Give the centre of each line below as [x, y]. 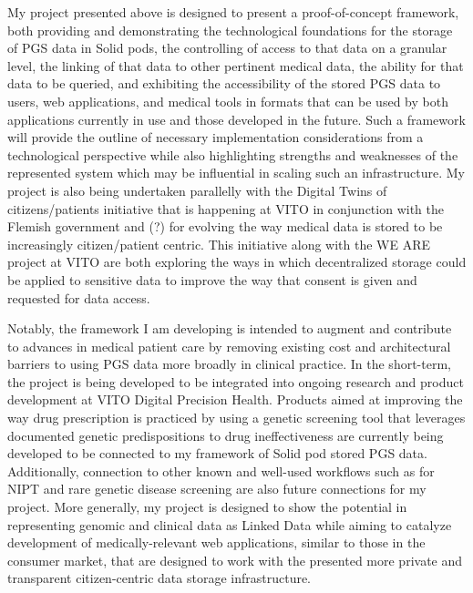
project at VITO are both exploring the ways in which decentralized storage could [237, 262]
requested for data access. [79, 297]
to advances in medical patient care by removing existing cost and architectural [229, 346]
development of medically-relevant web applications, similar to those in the [216, 542]
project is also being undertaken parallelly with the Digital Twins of [197, 190]
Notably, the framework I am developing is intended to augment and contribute [230, 328]
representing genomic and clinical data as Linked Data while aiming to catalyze [230, 524]
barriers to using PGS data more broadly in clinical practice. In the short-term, [229, 364]
